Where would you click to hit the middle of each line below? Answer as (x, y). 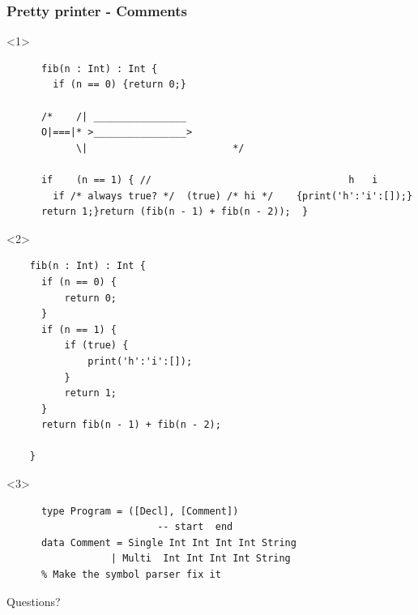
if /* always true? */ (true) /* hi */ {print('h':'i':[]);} (233, 196)
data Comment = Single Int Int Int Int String (168, 542)
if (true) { (96, 346)
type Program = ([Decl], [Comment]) (140, 511)
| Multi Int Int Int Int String (200, 559)
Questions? (34, 601)
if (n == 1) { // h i (209, 179)
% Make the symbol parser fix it (131, 575)
